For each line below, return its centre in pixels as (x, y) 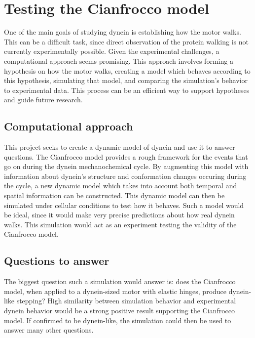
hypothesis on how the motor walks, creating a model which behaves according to (127, 70)
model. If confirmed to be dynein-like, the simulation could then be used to (118, 320)
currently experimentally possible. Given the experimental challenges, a (112, 51)
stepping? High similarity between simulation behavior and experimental (126, 301)
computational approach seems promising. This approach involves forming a (119, 61)
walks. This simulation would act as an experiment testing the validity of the (120, 224)
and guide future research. (43, 100)
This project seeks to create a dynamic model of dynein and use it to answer (120, 147)
